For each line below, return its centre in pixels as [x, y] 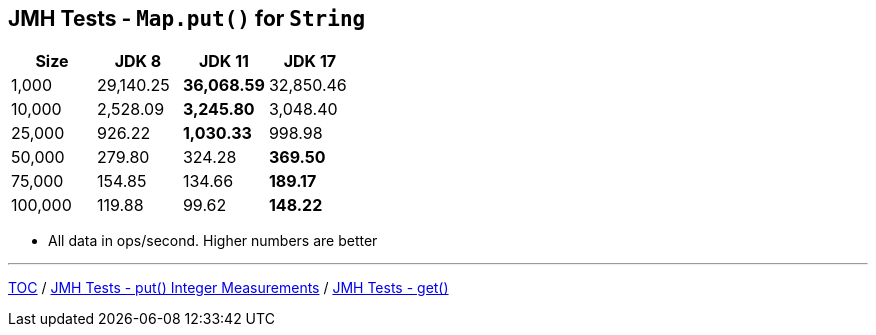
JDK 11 [223, 61]
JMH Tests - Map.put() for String [187, 18]
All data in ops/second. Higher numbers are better [213, 241]
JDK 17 [310, 61]
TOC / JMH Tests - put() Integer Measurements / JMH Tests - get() [228, 288]
